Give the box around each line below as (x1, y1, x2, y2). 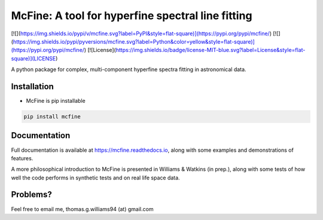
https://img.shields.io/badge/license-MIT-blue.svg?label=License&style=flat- (115, 47, 306, 54)
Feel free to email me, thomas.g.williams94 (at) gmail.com (11, 205, 154, 212)
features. (11, 154, 33, 161)
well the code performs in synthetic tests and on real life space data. (11, 174, 180, 181)
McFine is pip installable (26, 97, 86, 105)
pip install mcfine (23, 114, 81, 120)
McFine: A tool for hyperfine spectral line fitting (11, 9, 252, 22)
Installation (11, 81, 54, 91)
